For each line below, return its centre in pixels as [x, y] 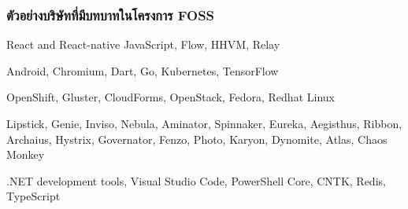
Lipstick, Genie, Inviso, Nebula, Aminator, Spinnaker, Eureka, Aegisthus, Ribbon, [204, 123]
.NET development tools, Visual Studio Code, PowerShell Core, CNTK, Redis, [196, 180]
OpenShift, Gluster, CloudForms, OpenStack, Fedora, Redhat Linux [171, 97]
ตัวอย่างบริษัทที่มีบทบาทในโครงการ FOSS [111, 15]
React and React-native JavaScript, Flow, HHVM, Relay [143, 44]
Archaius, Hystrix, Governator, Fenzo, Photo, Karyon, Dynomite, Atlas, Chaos [197, 139]
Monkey [26, 154]
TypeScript [33, 196]
